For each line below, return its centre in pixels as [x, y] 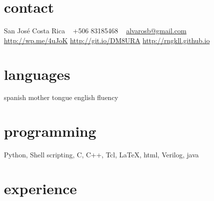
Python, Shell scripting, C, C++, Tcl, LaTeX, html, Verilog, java [101, 155]
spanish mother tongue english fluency [61, 97]
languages [37, 74]
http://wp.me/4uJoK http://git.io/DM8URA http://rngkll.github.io [107, 40]
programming [50, 131]
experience [41, 188]
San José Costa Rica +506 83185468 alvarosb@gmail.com [95, 31]
